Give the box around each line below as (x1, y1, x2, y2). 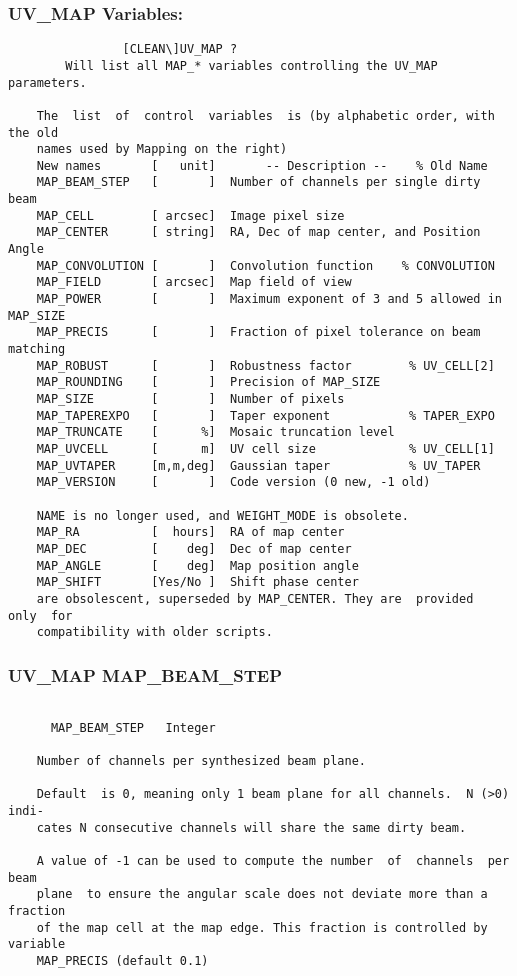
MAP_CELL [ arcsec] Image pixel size (36, 208, 345, 223)
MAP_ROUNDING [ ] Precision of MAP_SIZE (36, 375, 381, 390)
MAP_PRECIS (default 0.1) (36, 953, 209, 968)
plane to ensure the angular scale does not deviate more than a (36, 887, 488, 902)
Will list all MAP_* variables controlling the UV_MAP (65, 58, 438, 73)
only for (8, 608, 73, 623)
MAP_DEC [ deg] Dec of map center (36, 541, 352, 556)
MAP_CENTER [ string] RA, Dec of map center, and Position (36, 225, 481, 240)
